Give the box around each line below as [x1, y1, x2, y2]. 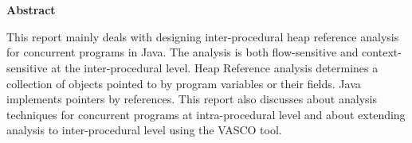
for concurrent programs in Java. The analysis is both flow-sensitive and [6, 44, 359, 60]
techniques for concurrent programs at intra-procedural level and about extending [6, 106, 406, 122]
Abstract [6, 2, 56, 18]
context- [362, 44, 402, 60]
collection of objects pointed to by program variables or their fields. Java [6, 75, 361, 91]
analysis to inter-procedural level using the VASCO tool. [6, 122, 282, 138]
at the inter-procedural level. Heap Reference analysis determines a [51, 59, 379, 75]
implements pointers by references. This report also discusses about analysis [6, 91, 377, 107]
